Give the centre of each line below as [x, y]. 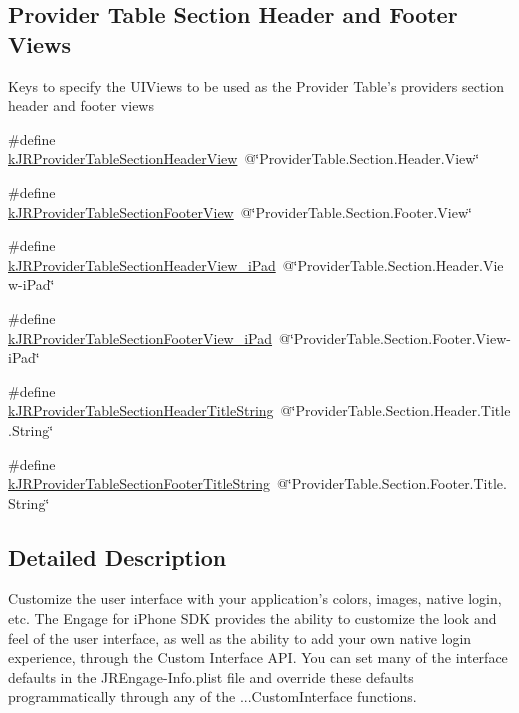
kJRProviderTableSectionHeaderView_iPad [142, 264]
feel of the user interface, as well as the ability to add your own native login [240, 637]
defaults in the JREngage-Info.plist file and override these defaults [211, 676]
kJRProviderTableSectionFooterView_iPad [140, 337]
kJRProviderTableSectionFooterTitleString [139, 483]
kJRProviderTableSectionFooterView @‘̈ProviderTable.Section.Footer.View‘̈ [240, 211]
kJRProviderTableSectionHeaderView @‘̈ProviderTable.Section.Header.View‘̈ [244, 158]
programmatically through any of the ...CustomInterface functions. [212, 696]
